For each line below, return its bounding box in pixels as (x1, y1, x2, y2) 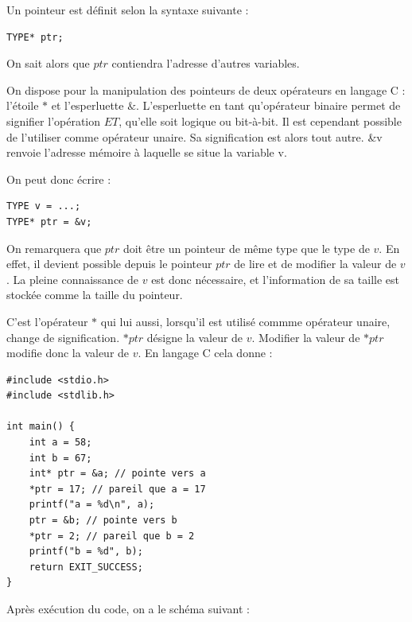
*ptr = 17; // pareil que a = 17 (29, 483, 206, 495)
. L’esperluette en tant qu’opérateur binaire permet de (136, 97, 401, 114)
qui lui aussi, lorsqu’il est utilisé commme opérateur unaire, (100, 313, 391, 329)
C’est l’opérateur (6, 313, 88, 329)
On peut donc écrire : (6, 170, 111, 187)
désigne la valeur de (146, 328, 243, 345)
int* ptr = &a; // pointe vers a (29, 468, 206, 480)
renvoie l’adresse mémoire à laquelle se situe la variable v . (6, 144, 287, 161)
